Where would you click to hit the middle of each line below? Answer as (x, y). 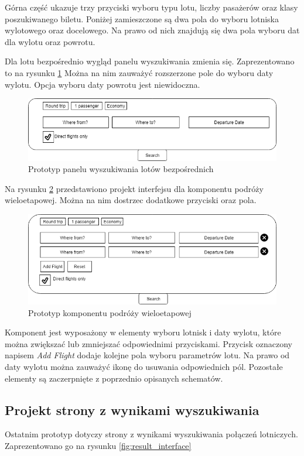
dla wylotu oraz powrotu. (50, 41)
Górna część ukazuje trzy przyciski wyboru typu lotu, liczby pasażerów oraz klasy (151, 7)
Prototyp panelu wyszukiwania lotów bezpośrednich (121, 169)
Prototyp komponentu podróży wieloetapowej (110, 312)
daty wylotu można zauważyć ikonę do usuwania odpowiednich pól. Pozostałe (144, 366)
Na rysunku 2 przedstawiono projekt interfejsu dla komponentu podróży (134, 188)
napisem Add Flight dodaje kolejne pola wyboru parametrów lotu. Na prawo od (147, 355)
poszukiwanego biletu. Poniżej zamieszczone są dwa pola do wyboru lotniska (142, 18)
